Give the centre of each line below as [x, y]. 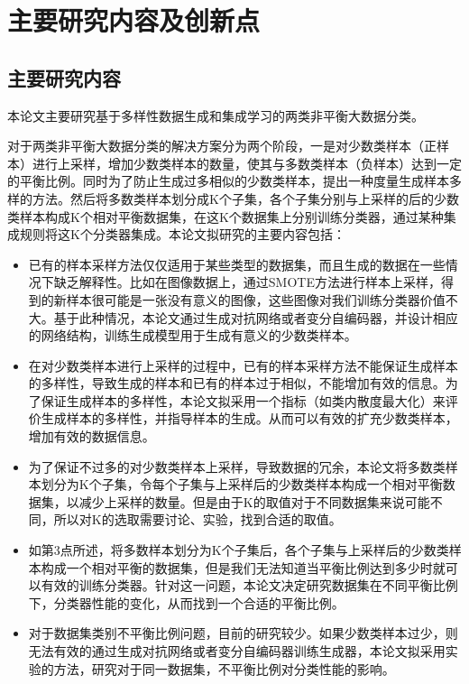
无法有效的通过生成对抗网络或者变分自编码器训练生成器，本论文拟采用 [237, 651]
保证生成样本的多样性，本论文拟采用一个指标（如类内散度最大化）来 [243, 400]
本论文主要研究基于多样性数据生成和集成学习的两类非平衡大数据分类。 [216, 115]
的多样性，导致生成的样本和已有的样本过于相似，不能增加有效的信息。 [237, 383]
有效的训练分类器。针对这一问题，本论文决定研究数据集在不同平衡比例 [249, 585]
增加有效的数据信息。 [92, 436]
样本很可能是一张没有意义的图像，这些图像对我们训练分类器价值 [256, 299]
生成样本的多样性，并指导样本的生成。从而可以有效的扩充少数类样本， [249, 418]
